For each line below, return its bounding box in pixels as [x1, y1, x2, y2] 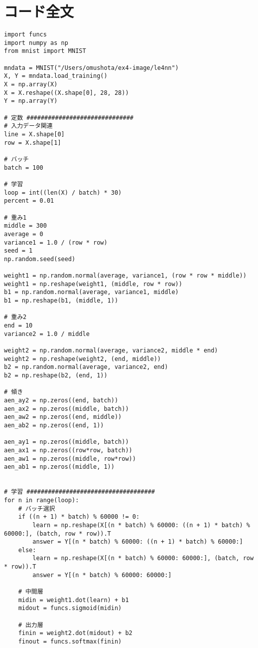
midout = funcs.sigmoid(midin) [18, 605, 122, 612]
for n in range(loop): [4, 496, 79, 504]
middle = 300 [4, 222, 47, 230]
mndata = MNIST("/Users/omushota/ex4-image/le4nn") [4, 64, 179, 71]
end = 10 [4, 322, 33, 329]
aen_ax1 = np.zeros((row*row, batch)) [4, 446, 132, 454]
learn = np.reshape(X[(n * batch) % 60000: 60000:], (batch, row [32, 555, 254, 562]
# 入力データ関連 [4, 122, 53, 130]
